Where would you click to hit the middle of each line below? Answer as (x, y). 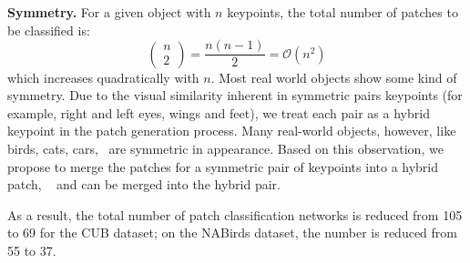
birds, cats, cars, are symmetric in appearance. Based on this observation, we (225, 149)
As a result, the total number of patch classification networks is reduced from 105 (235, 214)
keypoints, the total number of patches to (342, 12)
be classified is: (49, 30)
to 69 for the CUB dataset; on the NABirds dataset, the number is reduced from (232, 233)
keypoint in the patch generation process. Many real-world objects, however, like (232, 131)
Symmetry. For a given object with (109, 12)
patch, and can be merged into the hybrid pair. (144, 184)
